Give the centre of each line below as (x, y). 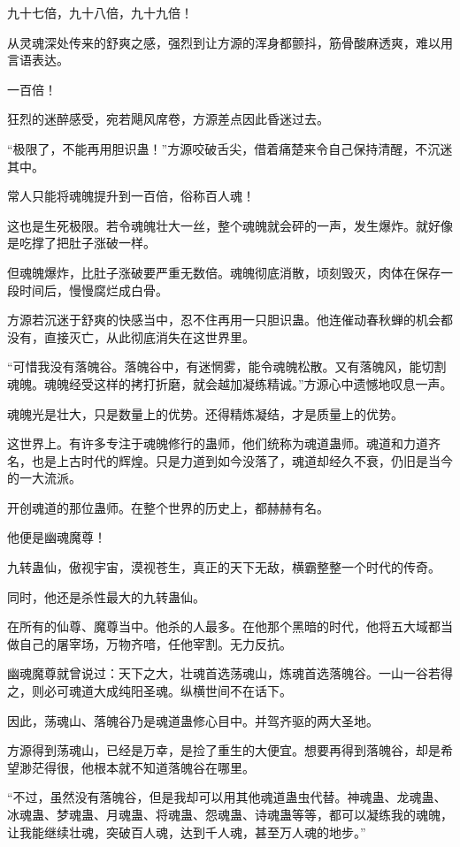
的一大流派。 (44, 478)
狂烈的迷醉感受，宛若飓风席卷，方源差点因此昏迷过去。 (168, 119)
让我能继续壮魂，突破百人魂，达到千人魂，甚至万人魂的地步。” (187, 832)
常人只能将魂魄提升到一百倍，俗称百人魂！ (131, 196)
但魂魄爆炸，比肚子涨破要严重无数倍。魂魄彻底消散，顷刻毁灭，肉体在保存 (224, 272)
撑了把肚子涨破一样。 (93, 243)
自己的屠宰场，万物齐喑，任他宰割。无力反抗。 (155, 643)
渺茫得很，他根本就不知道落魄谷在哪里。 (137, 767)
